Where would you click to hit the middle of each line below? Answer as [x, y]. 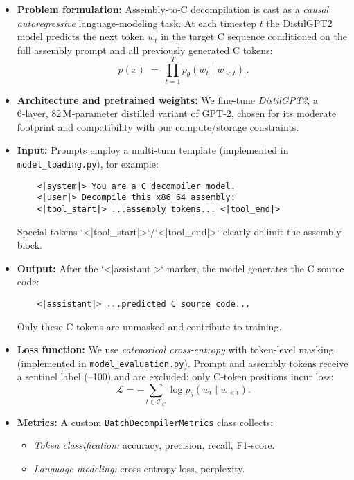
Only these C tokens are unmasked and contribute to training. [149, 326]
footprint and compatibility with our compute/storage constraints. [158, 126]
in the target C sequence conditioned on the [254, 36]
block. [29, 245]
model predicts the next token [81, 36]
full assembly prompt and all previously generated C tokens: [145, 50]
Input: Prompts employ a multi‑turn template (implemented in [153, 150]
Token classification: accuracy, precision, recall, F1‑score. [154, 445]
